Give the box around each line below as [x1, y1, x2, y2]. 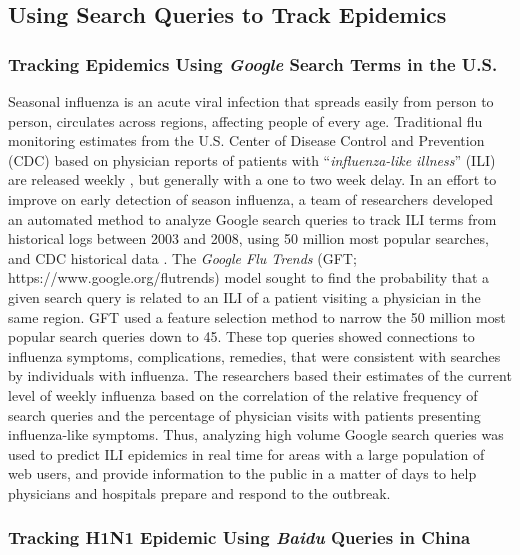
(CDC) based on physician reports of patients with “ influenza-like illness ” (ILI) [8, 149, 496, 170]
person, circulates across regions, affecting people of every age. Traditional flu [8, 110, 483, 131]
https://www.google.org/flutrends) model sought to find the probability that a [8, 267, 490, 288]
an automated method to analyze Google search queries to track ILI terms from [8, 208, 497, 229]
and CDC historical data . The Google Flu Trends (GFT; [8, 247, 357, 268]
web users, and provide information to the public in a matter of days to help [8, 463, 477, 484]
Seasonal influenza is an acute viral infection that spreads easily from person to [8, 91, 494, 111]
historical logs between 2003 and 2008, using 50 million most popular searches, [8, 228, 489, 249]
